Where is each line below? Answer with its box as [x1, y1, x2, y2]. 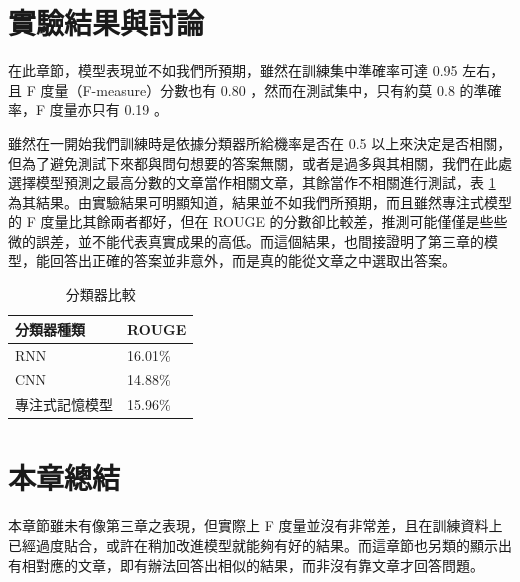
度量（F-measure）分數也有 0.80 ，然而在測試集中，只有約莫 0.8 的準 [40, 79, 488, 100]
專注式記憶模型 [15, 394, 113, 415]
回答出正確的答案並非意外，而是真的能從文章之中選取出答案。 [49, 250, 456, 271]
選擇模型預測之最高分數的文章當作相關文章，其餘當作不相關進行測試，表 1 [8, 172, 496, 193]
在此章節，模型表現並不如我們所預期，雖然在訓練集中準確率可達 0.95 [8, 60, 458, 81]
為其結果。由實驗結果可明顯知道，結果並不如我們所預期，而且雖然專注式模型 [8, 191, 512, 212]
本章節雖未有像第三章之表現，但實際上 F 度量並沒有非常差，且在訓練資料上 [8, 515, 503, 536]
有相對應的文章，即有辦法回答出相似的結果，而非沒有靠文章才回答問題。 [8, 554, 484, 575]
